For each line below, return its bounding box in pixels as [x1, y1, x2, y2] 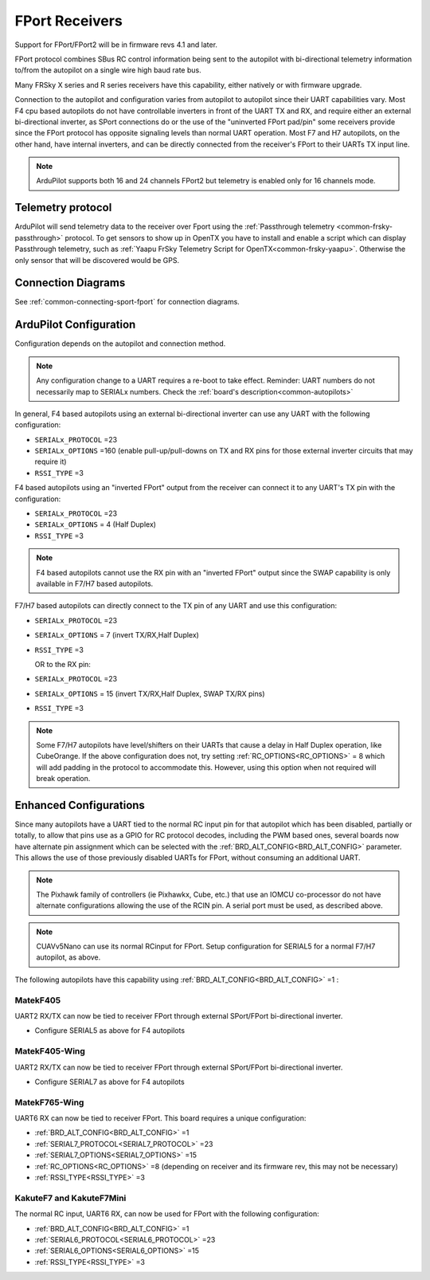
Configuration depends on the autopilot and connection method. [14, 339, 226, 348]
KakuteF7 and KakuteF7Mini [14, 1192, 127, 1203]
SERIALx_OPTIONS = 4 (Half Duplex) [34, 520, 157, 529]
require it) [34, 457, 67, 466]
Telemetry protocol [14, 201, 112, 214]
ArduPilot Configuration [14, 318, 136, 332]
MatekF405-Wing [14, 1046, 85, 1057]
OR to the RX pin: [34, 659, 92, 669]
